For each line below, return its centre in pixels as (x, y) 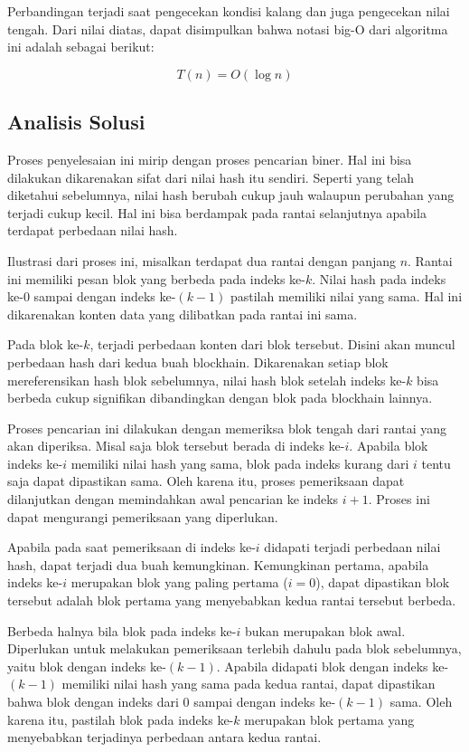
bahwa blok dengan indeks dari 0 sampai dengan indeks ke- (172, 702)
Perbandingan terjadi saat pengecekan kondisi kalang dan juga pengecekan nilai (229, 11)
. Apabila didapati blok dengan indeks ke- (333, 666)
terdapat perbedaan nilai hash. (93, 230)
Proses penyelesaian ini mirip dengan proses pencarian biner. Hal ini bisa (210, 159)
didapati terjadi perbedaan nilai (352, 547)
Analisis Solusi (76, 122)
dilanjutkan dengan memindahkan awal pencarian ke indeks (173, 499)
